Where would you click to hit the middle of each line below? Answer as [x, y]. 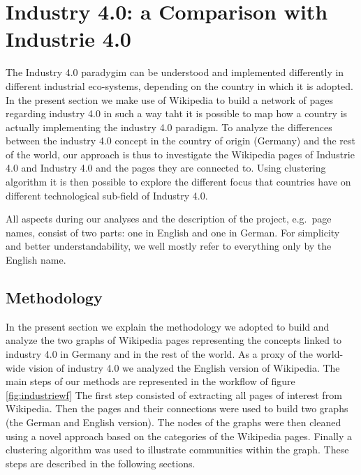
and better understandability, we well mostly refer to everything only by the [169, 246]
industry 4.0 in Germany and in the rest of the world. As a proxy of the [159, 354]
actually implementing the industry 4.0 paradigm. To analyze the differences [169, 127]
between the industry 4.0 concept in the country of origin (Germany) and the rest [180, 141]
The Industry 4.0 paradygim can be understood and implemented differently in [175, 72]
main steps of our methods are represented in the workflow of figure [150, 381]
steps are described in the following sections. [101, 463]
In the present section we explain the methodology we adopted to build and [168, 326]
